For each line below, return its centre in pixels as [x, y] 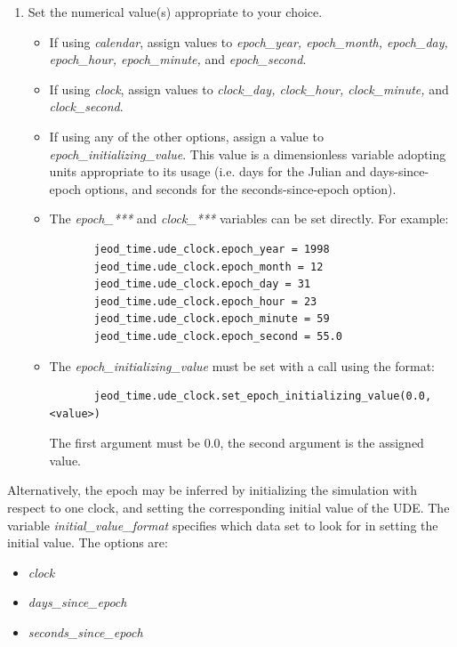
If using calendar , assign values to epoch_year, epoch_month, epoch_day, [249, 41]
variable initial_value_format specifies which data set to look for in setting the [223, 525]
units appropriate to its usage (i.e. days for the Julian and [208, 171]
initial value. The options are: [88, 542]
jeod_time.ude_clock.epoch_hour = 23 [205, 301]
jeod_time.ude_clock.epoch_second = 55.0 [218, 336]
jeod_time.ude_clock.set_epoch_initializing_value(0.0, [263, 396]
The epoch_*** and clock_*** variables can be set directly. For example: [249, 218]
